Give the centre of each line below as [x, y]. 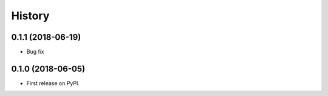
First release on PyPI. [53, 83]
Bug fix [36, 52]
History [30, 16]
